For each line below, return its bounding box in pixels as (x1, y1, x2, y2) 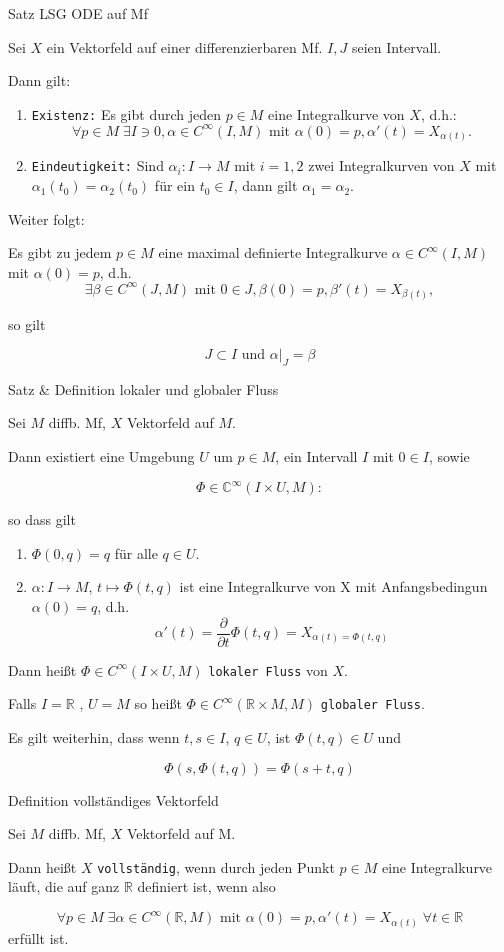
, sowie (428, 446, 470, 467)
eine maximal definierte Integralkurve (158, 242, 388, 263)
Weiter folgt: (8, 208, 85, 229)
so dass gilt (8, 509, 76, 530)
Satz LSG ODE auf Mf (8, 3, 148, 23)
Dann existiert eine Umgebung (8, 446, 195, 467)
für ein (154, 175, 195, 196)
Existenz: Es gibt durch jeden (31, 103, 222, 124)
